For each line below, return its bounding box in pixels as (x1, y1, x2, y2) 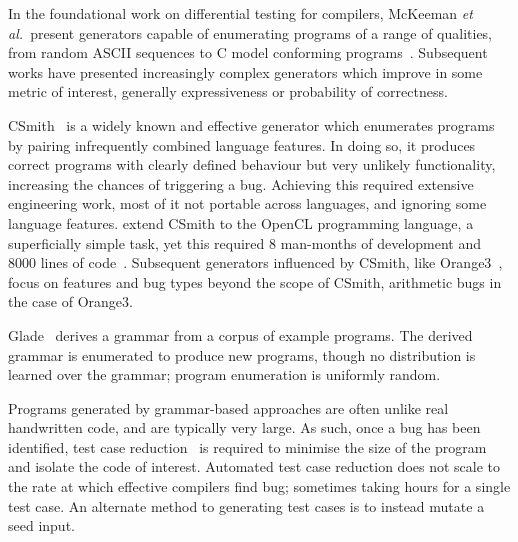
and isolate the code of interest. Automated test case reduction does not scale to (8, 456, 501, 477)
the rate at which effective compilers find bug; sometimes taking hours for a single (8, 476, 511, 497)
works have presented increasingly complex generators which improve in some (8, 61, 483, 82)
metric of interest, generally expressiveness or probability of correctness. (8, 81, 448, 102)
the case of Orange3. (8, 291, 133, 312)
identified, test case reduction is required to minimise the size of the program (8, 436, 487, 457)
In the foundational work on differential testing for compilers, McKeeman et (8, 3, 473, 23)
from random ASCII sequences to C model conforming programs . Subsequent (8, 42, 488, 63)
